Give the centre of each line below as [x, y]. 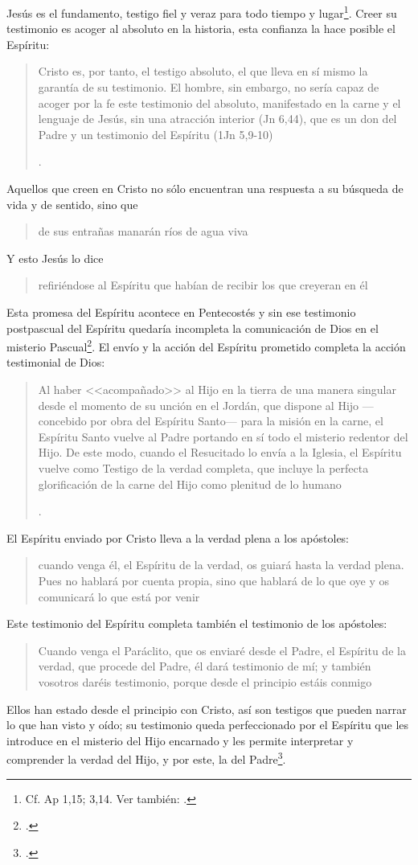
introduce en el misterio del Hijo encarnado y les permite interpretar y [180, 740]
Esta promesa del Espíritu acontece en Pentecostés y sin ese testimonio [181, 312]
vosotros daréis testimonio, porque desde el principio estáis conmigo [205, 681]
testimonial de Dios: [56, 362]
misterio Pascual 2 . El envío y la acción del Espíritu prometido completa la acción [206, 345]
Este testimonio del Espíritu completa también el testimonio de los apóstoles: [197, 623]
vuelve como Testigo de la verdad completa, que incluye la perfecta [203, 467]
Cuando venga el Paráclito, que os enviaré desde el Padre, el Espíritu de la [222, 650]
